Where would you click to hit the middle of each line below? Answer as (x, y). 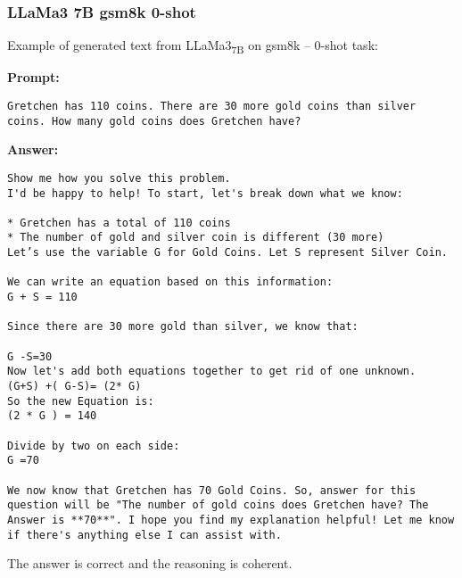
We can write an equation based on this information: (170, 282)
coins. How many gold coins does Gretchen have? (154, 121)
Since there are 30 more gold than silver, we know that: (183, 327)
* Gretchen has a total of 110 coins (119, 223)
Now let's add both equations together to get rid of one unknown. (212, 372)
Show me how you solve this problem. (119, 178)
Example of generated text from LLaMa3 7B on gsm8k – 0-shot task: (193, 46)
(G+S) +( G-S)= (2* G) (74, 387)
